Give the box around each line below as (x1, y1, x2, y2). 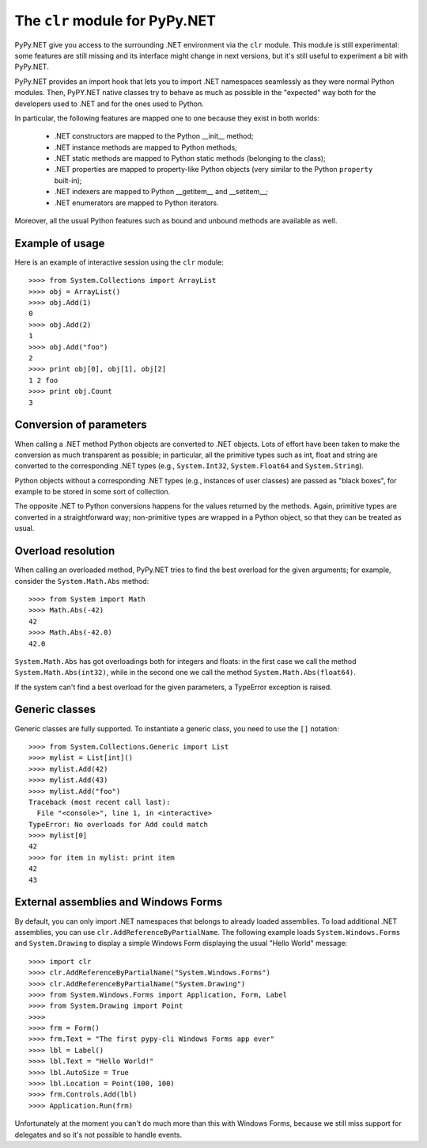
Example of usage (14, 236, 105, 250)
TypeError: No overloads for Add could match (28, 820, 209, 829)
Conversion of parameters (14, 418, 148, 432)
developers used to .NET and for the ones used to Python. (14, 99, 205, 109)
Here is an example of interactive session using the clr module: (14, 257, 225, 267)
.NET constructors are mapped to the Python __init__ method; (54, 132, 254, 141)
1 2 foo (28, 376, 59, 384)
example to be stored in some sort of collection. (14, 487, 171, 497)
